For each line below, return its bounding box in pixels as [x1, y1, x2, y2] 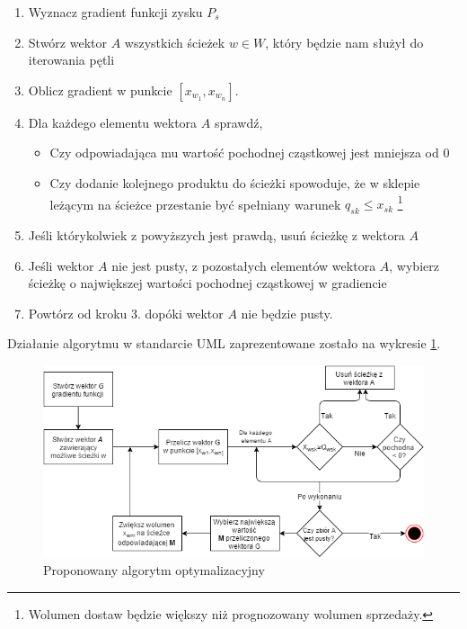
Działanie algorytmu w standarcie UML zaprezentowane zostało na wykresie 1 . [7, 334, 441, 353]
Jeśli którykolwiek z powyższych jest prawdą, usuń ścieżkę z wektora [28, 226, 405, 245]
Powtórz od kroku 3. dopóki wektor [28, 303, 224, 322]
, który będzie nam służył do [265, 32, 424, 51]
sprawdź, [214, 112, 263, 131]
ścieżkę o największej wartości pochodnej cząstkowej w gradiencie [28, 274, 387, 292]
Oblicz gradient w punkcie [28, 80, 172, 99]
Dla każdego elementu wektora [28, 112, 198, 131]
